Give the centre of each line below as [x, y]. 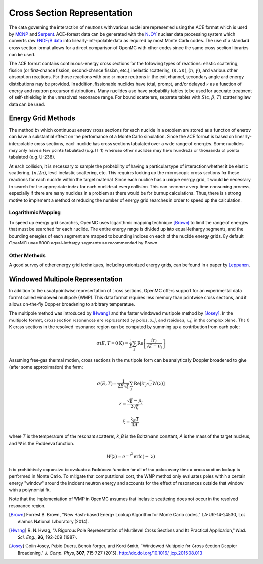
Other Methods [27, 255]
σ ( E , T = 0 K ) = [113, 344]
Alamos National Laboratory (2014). [53, 522]
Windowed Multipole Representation [66, 279]
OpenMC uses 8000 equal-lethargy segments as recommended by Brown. [84, 243]
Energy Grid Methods [42, 118]
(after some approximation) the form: [46, 367]
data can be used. [27, 104]
